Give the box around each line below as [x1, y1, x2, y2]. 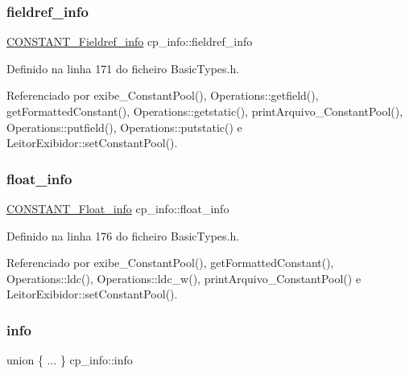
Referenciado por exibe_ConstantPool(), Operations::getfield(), [6, 87, 319, 104]
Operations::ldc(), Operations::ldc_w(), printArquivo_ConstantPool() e [6, 269, 361, 286]
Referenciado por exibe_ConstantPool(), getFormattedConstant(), [6, 254, 334, 271]
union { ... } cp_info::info [6, 351, 133, 368]
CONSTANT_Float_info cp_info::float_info [6, 200, 229, 216]
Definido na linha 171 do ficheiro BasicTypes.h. [6, 60, 240, 76]
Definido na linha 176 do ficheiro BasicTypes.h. [6, 227, 240, 244]
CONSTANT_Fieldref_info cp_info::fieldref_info [6, 33, 253, 50]
